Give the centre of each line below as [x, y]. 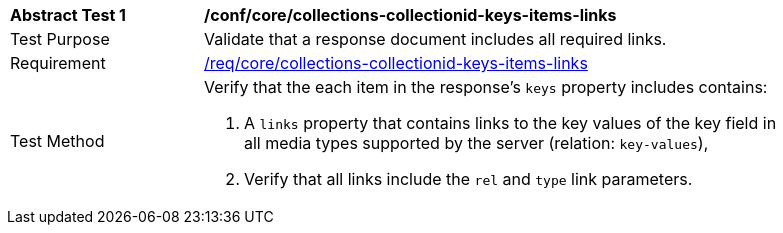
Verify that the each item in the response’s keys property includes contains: [486, 87]
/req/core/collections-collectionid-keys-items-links [396, 63]
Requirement [58, 63]
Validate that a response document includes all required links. [435, 39]
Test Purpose [60, 39]
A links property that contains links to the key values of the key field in [510, 123]
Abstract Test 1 [68, 15]
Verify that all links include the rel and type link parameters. [468, 179]
